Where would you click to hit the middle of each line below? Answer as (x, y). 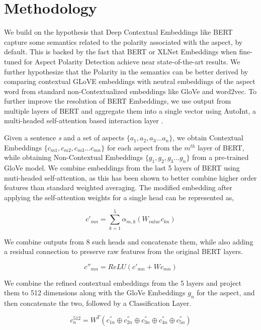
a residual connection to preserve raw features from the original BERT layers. (123, 251)
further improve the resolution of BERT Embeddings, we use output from (118, 101)
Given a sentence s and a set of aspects (64, 138)
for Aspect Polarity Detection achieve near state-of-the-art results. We (132, 61)
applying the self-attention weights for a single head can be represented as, (119, 197)
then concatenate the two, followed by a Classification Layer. (98, 303)
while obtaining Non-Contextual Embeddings (74, 157)
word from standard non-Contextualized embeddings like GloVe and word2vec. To (130, 91)
